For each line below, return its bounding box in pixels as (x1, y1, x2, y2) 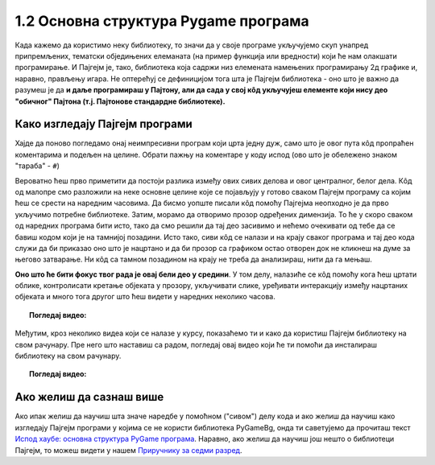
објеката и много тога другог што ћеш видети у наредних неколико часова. (14, 292, 275, 302)
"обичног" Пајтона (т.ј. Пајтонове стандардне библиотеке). (14, 97, 226, 106)
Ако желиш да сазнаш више (14, 390, 164, 404)
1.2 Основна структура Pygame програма (14, 12, 309, 30)
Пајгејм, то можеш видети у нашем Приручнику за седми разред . (14, 445, 242, 455)
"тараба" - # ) (14, 161, 60, 171)
